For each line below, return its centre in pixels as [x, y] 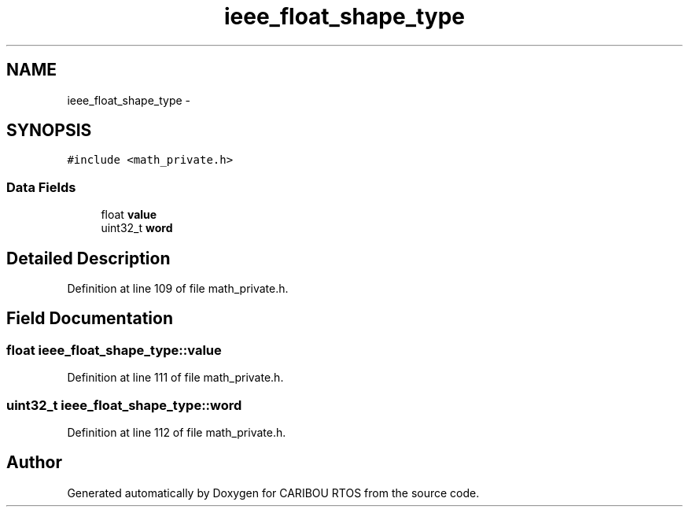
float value [129, 215]
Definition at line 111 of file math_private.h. [175, 378]
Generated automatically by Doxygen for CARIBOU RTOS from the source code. [273, 493]
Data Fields [41, 187]
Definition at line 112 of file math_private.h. [177, 432]
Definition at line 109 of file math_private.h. [178, 289]
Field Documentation [90, 319]
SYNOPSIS [49, 131]
